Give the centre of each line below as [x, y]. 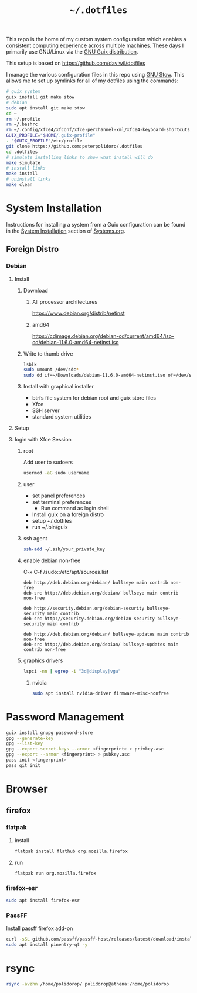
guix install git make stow [40, 97]
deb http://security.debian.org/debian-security [84, 608]
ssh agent [35, 539]
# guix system [23, 92]
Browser [27, 789]
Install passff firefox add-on [40, 928]
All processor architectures [65, 301]
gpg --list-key [25, 743]
